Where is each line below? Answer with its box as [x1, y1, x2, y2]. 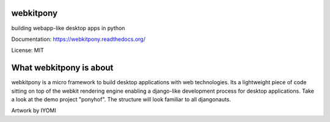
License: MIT [11, 46, 44, 54]
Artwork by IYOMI [11, 107, 56, 114]
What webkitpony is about [11, 63, 114, 73]
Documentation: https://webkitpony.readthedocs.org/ [11, 35, 146, 43]
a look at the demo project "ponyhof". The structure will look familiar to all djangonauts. [11, 95, 232, 103]
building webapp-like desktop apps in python [11, 24, 125, 32]
